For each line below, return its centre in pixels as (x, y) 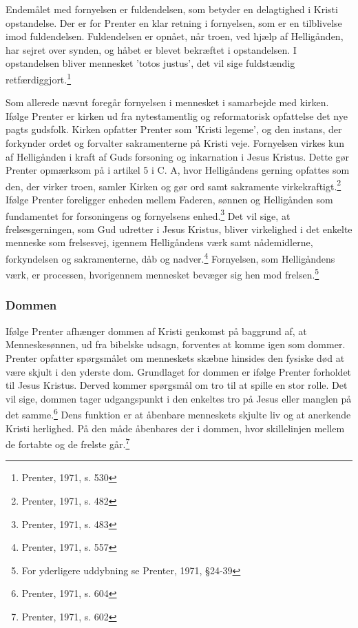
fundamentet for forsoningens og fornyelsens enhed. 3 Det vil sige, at (148, 214)
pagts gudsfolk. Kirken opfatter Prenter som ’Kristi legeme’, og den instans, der (174, 129)
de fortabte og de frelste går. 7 (68, 443)
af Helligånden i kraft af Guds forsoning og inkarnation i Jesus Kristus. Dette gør (177, 156)
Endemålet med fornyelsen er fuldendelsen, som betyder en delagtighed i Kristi (172, 9)
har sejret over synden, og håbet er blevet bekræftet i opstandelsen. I (151, 49)
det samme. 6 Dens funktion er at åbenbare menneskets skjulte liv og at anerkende (178, 413)
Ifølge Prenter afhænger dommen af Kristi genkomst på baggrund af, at (156, 331)
